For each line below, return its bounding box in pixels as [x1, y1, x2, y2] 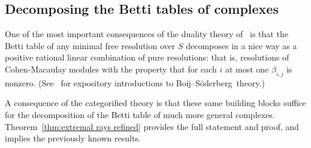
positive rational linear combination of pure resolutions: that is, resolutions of [5, 51, 289, 64]
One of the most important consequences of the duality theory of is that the [5, 28, 288, 40]
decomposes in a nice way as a [186, 39, 297, 52]
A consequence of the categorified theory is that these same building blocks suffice [5, 96, 306, 109]
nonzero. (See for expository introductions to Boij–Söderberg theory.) [5, 76, 265, 89]
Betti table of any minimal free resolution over [5, 39, 176, 52]
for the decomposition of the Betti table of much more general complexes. [5, 108, 275, 120]
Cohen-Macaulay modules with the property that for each [5, 62, 217, 75]
